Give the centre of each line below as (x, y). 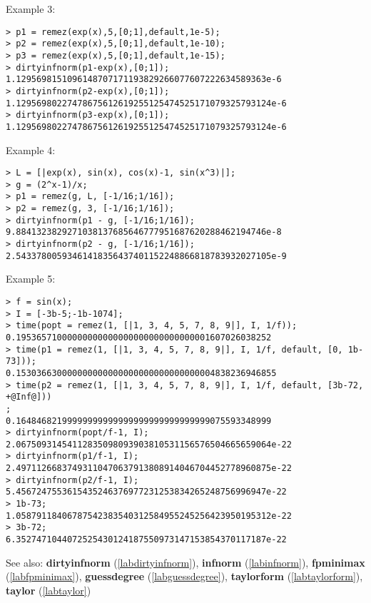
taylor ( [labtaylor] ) (49, 590)
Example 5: (31, 279)
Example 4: (31, 150)
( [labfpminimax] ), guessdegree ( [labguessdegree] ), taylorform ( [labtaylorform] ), (184, 576)
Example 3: (31, 9)
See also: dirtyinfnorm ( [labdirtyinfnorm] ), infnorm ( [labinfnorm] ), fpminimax (185, 562)
